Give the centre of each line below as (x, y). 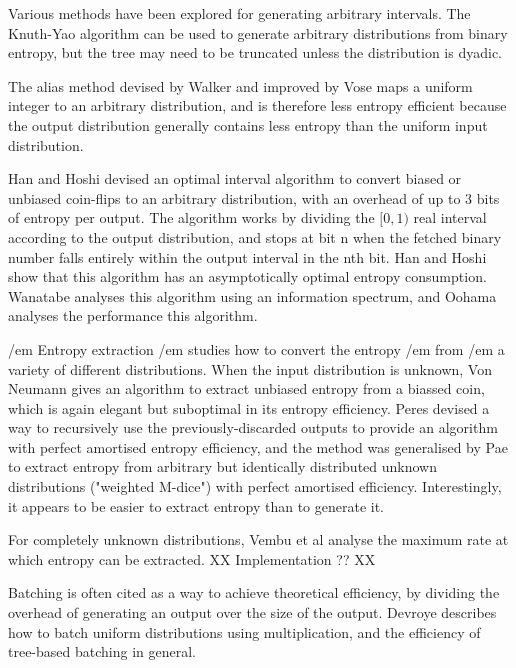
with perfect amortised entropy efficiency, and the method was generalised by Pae (258, 446)
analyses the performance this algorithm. (133, 315)
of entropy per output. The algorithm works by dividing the (191, 217)
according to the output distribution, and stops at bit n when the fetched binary (255, 236)
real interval (450, 217)
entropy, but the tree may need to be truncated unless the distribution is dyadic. (255, 52)
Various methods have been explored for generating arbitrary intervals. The (239, 13)
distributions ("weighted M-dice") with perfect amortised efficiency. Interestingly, (255, 486)
